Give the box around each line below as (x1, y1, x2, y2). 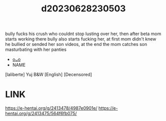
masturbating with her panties (5, 46, 67, 52)
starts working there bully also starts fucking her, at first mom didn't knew (5, 36, 157, 42)
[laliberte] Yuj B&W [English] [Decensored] (5, 72, 92, 78)
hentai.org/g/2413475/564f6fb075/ (5, 111, 77, 117)
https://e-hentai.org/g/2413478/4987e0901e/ (5, 105, 98, 111)
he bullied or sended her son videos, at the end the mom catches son (5, 41, 148, 47)
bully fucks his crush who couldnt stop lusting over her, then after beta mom (5, 31, 162, 37)
